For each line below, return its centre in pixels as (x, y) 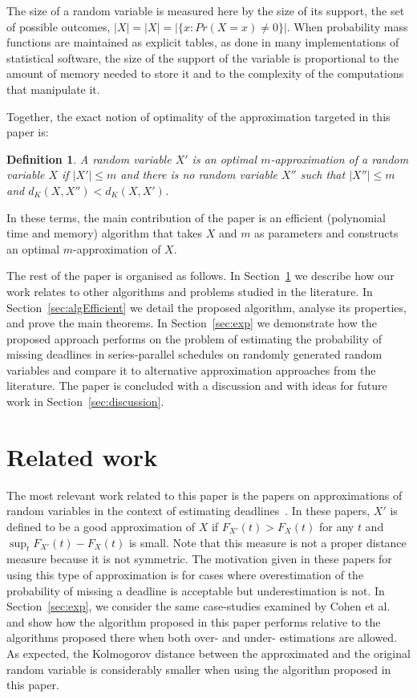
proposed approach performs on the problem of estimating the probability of (194, 338)
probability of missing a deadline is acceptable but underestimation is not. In (196, 590)
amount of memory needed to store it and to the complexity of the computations (205, 73)
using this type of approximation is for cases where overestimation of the (185, 574)
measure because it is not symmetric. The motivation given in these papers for (199, 559)
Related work (82, 456)
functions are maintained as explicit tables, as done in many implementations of (203, 42)
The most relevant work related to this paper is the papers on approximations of (204, 495)
